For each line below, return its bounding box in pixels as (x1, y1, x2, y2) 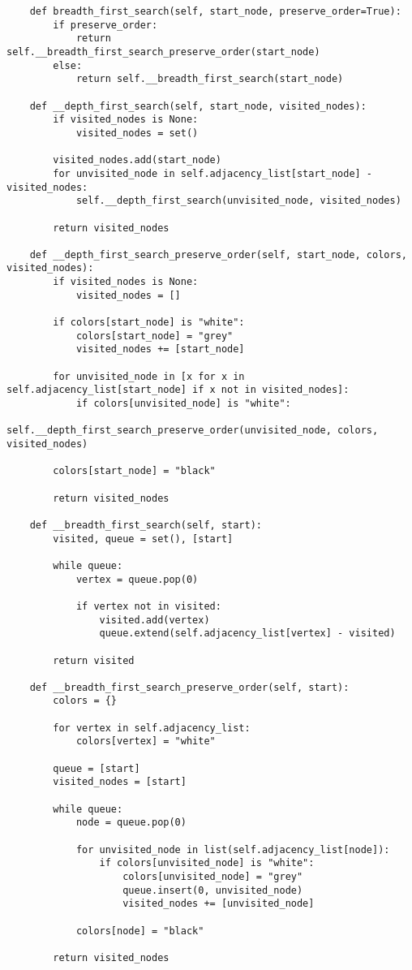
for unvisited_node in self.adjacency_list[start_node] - (53, 167, 373, 179)
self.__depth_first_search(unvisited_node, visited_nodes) (75, 195, 401, 207)
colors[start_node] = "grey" (75, 330, 234, 342)
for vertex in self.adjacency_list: (53, 722, 251, 734)
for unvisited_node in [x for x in (53, 370, 245, 382)
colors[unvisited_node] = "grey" (122, 871, 303, 882)
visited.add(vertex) (99, 614, 210, 626)
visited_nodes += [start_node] (75, 343, 245, 356)
